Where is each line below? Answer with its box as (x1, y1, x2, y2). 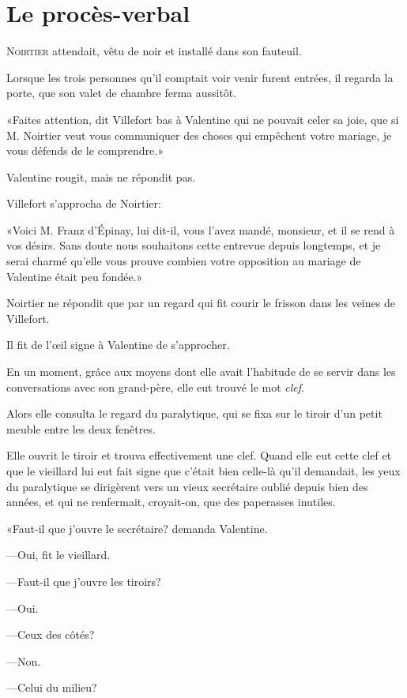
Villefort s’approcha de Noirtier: (6, 195, 161, 212)
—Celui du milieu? (6, 679, 97, 696)
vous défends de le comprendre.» (6, 142, 164, 159)
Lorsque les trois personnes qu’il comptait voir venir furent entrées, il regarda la (6, 69, 394, 85)
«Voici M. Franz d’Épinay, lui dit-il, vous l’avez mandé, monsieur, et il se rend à (6, 221, 395, 238)
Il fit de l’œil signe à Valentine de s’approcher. (6, 336, 230, 353)
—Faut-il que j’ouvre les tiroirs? (6, 572, 161, 589)
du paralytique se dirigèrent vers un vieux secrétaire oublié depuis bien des (6, 478, 368, 494)
